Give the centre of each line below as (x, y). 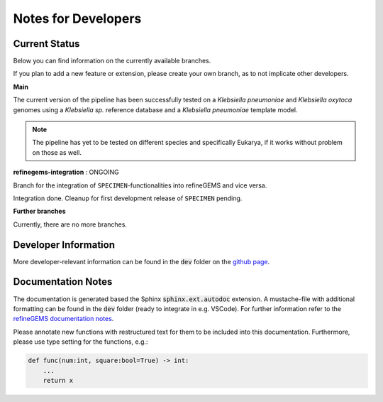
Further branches (39, 211)
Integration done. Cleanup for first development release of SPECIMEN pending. (128, 198)
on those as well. (57, 152)
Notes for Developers (77, 18)
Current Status (46, 44)
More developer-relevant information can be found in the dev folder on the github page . (141, 261)
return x (58, 380)
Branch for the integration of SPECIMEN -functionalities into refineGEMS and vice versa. (140, 185)
